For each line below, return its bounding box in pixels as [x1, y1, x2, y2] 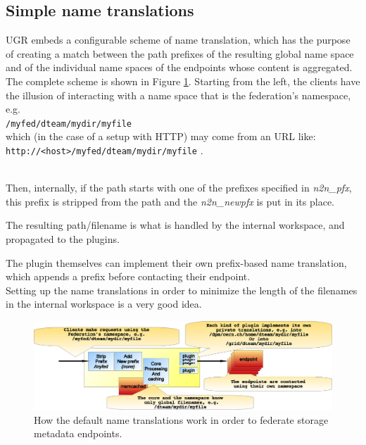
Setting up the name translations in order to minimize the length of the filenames [6, 282, 358, 297]
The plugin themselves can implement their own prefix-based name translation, [6, 255, 347, 270]
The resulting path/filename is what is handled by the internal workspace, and [6, 218, 345, 232]
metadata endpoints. [34, 426, 122, 441]
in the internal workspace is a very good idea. [6, 296, 202, 311]
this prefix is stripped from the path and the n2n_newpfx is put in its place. [6, 194, 334, 208]
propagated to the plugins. [6, 232, 120, 246]
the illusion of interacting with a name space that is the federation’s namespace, [6, 87, 351, 102]
